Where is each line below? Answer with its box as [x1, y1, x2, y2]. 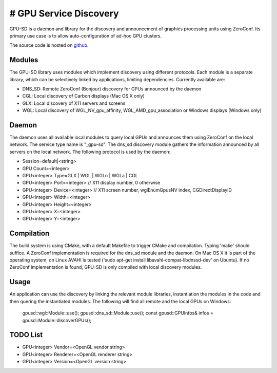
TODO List [9, 330, 43, 339]
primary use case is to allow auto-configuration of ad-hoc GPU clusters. [9, 32, 162, 39]
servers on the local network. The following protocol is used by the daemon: [9, 148, 171, 155]
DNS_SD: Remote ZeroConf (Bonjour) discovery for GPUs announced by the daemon [22, 86, 202, 92]
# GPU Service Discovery [9, 8, 119, 19]
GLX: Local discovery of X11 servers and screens [22, 100, 126, 106]
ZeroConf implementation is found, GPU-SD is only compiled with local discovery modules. [9, 264, 202, 270]
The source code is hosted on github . [9, 42, 89, 48]
